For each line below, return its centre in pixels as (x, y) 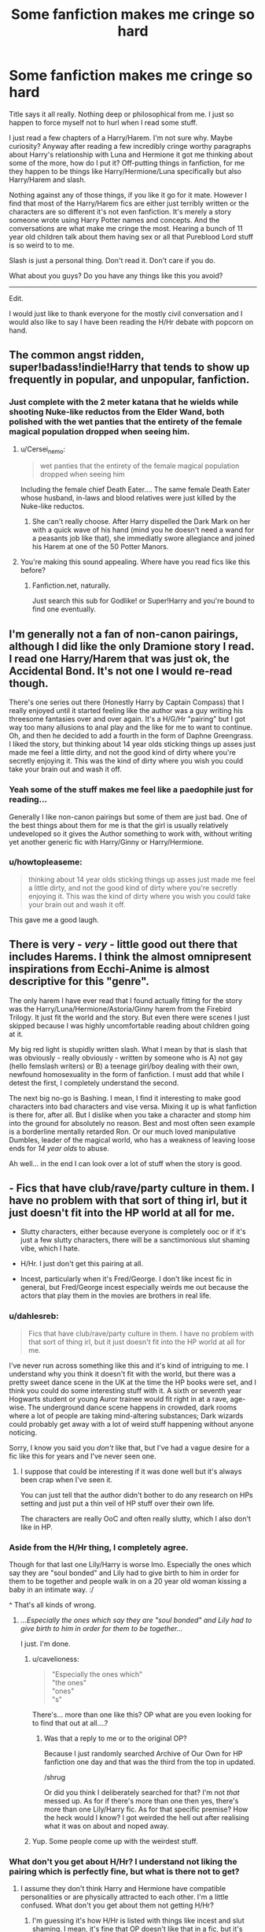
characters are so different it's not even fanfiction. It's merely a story (120, 211)
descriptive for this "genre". (79, 981)
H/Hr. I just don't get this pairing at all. (82, 1264)
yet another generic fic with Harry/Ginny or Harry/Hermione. (106, 842)
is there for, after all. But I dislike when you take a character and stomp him (130, 1115)
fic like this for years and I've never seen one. (83, 1456)
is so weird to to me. (42, 245)
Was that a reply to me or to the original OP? (115, 1738)
